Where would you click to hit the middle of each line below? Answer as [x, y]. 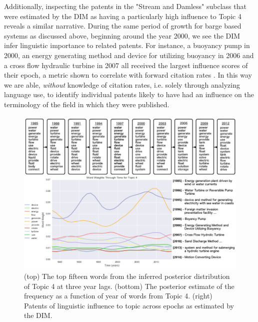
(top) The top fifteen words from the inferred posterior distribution [127, 276]
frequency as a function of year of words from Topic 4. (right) [118, 296]
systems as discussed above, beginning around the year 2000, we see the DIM [122, 35]
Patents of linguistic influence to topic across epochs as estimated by [129, 305]
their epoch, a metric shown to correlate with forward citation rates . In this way [128, 75]
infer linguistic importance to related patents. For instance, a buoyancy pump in [127, 45]
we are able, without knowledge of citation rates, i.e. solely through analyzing [122, 84]
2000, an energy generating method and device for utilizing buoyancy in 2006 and [129, 55]
